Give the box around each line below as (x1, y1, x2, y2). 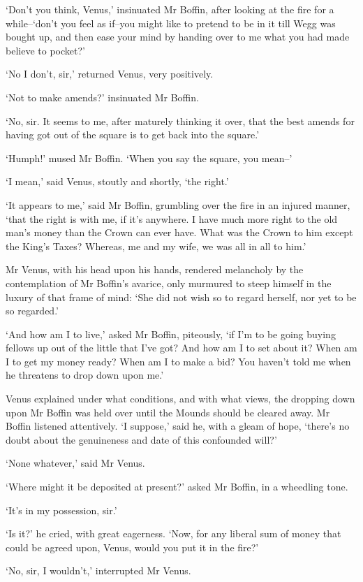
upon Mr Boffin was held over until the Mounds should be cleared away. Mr (6, 405, 330, 419)
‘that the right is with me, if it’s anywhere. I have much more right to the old (6, 211, 338, 226)
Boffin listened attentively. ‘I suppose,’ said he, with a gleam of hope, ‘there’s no (6, 419, 350, 433)
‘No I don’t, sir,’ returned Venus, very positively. (6, 66, 214, 81)
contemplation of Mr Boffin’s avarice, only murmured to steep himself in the (6, 275, 332, 290)
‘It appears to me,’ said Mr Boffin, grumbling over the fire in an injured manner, (6, 197, 350, 212)
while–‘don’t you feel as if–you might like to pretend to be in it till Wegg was (6, 15, 336, 30)
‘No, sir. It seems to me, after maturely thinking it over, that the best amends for (6, 113, 355, 128)
